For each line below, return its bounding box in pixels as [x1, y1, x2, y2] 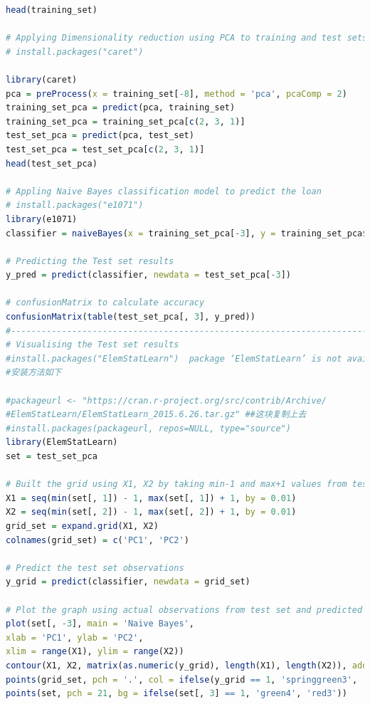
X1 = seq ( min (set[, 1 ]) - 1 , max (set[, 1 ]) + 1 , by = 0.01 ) [6, 493, 297, 503]
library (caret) [6, 74, 78, 85]
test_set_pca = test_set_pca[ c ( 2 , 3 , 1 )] [6, 144, 205, 154]
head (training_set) [6, 5, 97, 15]
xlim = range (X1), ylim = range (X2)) [6, 646, 184, 657]
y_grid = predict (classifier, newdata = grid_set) [6, 577, 250, 587]
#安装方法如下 [6, 367, 62, 378]
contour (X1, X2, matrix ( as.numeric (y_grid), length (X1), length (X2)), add [6, 660, 368, 671]
